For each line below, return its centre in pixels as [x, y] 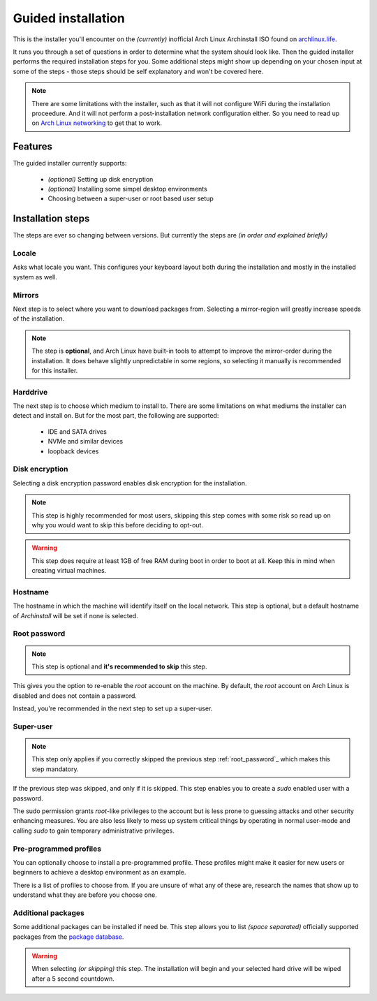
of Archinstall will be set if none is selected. [76, 615]
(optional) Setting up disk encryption [101, 179]
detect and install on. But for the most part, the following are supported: [116, 416]
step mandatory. [55, 769]
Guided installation [69, 18]
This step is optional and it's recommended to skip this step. [119, 666]
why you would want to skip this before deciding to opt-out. [118, 525]
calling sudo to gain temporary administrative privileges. [94, 831]
